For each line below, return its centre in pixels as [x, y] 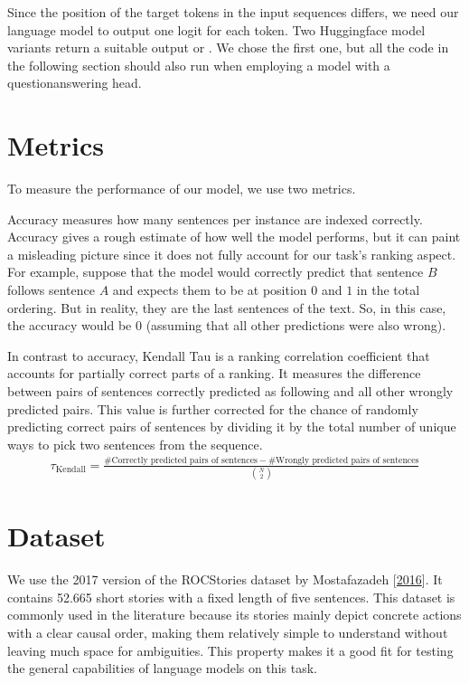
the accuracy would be [70, 325]
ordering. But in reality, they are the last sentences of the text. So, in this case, [227, 307]
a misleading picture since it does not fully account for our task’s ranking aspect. [232, 254]
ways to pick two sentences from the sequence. [135, 444]
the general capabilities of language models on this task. [162, 668]
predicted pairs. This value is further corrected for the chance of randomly [213, 408]
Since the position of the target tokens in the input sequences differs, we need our [233, 12]
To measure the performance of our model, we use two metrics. [182, 189]
